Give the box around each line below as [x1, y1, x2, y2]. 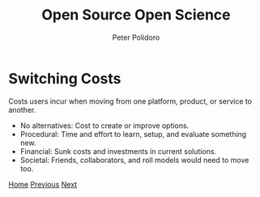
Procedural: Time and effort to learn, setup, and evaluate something [19, 129, 247, 139]
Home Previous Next [8, 179, 78, 189]
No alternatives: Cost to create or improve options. [19, 120, 190, 131]
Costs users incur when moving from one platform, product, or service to [8, 96, 253, 106]
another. [8, 105, 36, 114]
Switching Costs [8, 69, 121, 88]
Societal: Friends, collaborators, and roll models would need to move [19, 155, 249, 165]
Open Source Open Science [41, 6, 231, 24]
